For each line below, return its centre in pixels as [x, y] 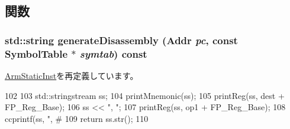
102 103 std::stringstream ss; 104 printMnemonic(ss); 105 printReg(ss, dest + [145, 95]
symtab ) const [113, 53]
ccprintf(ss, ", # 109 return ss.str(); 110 [77, 118]
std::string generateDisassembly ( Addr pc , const [121, 40]
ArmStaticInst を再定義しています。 [72, 75]
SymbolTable [36, 53]
